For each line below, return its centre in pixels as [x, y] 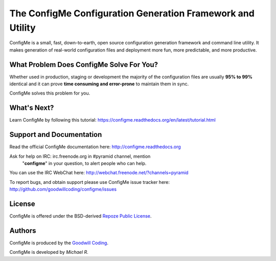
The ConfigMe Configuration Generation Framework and [132, 13]
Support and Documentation [56, 135]
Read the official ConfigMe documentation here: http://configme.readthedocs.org [95, 147]
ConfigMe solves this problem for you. [50, 93]
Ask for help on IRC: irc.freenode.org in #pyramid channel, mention [80, 156]
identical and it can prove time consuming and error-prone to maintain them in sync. [99, 84]
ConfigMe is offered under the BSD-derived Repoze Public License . [80, 216]
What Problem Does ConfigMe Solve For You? [84, 65]
